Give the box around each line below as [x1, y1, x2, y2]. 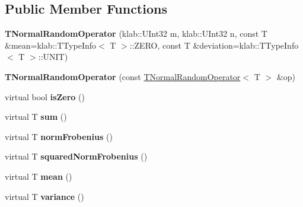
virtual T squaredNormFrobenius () [5, 150, 148, 163]
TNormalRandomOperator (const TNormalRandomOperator [5, 70, 241, 82]
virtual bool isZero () [5, 90, 85, 103]
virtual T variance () [5, 190, 84, 202]
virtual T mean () [5, 170, 72, 182]
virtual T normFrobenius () [5, 130, 113, 142]
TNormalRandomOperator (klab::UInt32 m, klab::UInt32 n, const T [5, 27, 267, 40]
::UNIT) [38, 50, 68, 63]
